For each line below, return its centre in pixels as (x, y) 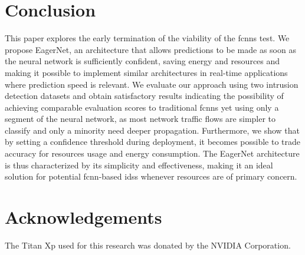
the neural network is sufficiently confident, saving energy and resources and (142, 61)
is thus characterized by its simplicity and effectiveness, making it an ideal (139, 165)
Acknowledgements (83, 217)
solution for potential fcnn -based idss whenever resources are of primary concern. (151, 176)
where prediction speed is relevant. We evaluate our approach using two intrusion (152, 84)
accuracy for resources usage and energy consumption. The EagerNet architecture (152, 153)
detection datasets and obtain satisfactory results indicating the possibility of (144, 96)
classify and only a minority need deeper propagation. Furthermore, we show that (152, 130)
